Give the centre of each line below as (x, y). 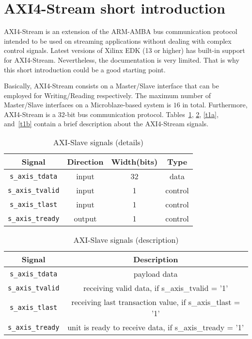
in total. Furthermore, (215, 105)
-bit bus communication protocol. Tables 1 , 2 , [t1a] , (142, 114)
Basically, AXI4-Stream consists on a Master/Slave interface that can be (111, 86)
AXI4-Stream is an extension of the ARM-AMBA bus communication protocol (121, 31)
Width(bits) (134, 162)
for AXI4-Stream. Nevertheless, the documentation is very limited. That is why (122, 59)
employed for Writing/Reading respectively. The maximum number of (108, 95)
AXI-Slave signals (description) (126, 240)
